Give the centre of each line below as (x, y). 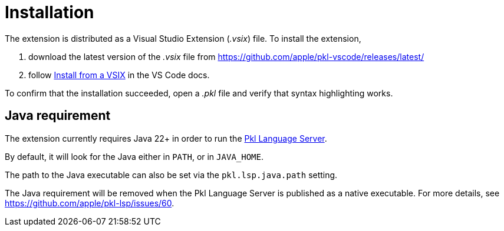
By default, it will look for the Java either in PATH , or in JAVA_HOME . (134, 156)
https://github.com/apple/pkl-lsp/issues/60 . (90, 203)
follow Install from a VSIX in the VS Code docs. (119, 75)
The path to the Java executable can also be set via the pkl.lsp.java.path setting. (171, 175)
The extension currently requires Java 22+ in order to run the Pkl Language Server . (166, 138)
